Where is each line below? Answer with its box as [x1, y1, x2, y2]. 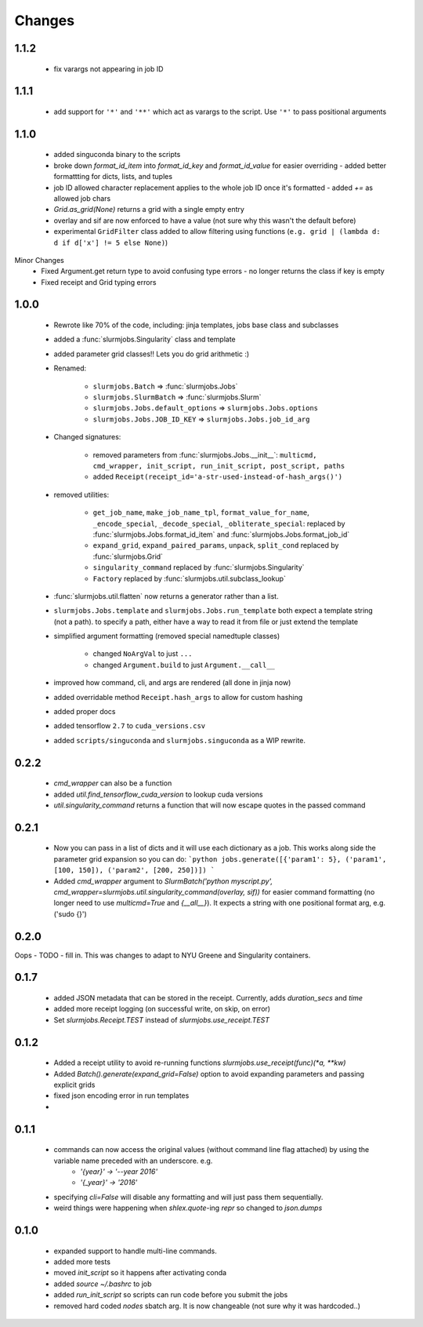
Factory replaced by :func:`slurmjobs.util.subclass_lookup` [92, 574, 286, 583]
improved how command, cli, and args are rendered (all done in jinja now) [53, 678, 291, 687]
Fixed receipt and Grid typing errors [41, 277, 157, 286]
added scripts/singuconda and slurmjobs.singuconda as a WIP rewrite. [53, 735, 305, 745]
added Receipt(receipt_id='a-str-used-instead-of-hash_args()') [92, 472, 343, 482]
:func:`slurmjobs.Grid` [92, 552, 164, 561]
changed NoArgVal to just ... [92, 649, 193, 658]
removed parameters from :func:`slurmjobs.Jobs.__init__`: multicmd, [92, 450, 317, 459]
